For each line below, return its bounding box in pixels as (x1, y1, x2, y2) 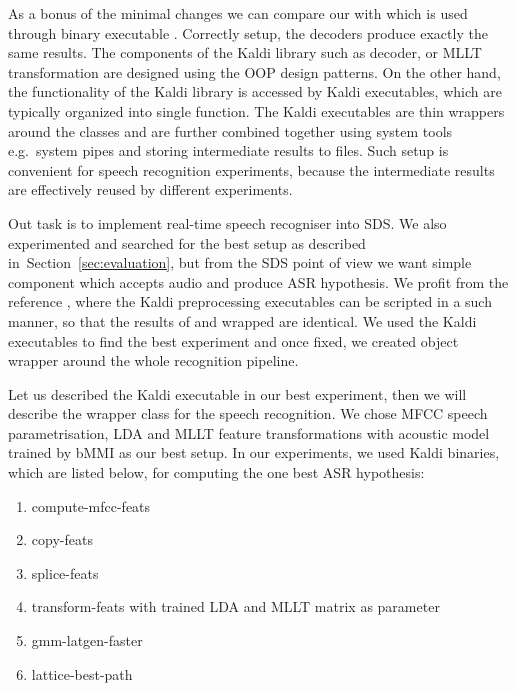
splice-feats (31, 562, 99, 583)
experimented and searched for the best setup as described (8, 232, 366, 253)
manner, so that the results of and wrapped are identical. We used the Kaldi (8, 310, 477, 331)
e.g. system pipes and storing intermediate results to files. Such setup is (8, 140, 449, 161)
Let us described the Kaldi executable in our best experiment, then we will (8, 383, 467, 404)
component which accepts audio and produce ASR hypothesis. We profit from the (8, 271, 509, 292)
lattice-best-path (31, 663, 133, 684)
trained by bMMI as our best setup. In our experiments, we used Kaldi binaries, (8, 442, 500, 463)
